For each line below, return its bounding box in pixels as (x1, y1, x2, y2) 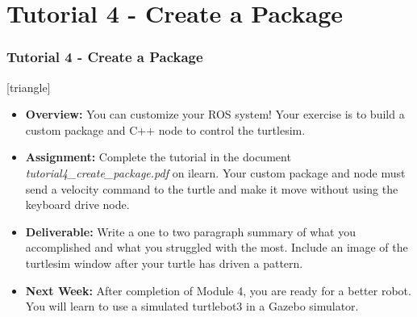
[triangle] (6, 78, 51, 95)
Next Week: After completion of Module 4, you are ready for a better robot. (25, 282, 411, 298)
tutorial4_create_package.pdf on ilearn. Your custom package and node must (25, 164, 406, 181)
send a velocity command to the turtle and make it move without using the (25, 180, 398, 197)
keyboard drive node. (25, 196, 130, 213)
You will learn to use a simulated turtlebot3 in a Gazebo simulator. (25, 298, 359, 315)
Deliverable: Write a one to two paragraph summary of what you (25, 223, 356, 240)
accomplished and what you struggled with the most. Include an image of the (25, 239, 408, 256)
